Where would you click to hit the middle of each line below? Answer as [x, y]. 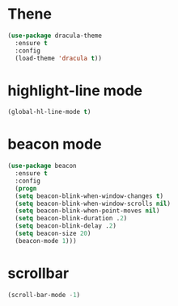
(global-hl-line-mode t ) [49, 112]
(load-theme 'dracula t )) [59, 58]
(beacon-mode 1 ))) [46, 241]
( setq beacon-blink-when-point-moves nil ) [87, 211]
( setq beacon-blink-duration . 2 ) [71, 219]
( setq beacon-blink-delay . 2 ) [66, 226]
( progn [26, 188]
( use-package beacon [42, 166]
